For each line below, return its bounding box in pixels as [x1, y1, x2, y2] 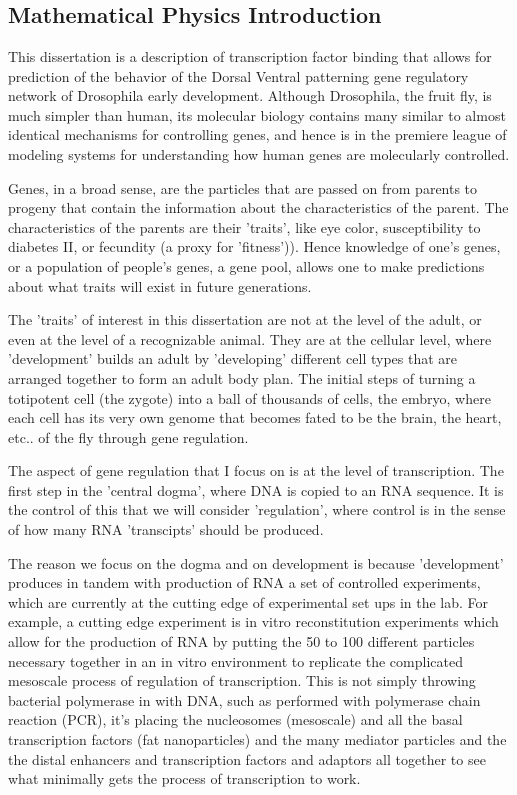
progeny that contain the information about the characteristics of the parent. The [8, 197, 509, 218]
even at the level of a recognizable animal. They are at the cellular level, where [8, 328, 492, 349]
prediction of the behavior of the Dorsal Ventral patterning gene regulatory [8, 65, 469, 86]
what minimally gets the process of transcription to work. [8, 768, 361, 789]
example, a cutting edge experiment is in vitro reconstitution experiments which [8, 611, 499, 632]
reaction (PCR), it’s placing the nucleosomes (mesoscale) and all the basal [8, 709, 463, 730]
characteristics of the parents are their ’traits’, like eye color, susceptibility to [8, 216, 481, 237]
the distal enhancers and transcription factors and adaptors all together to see [8, 748, 486, 769]
